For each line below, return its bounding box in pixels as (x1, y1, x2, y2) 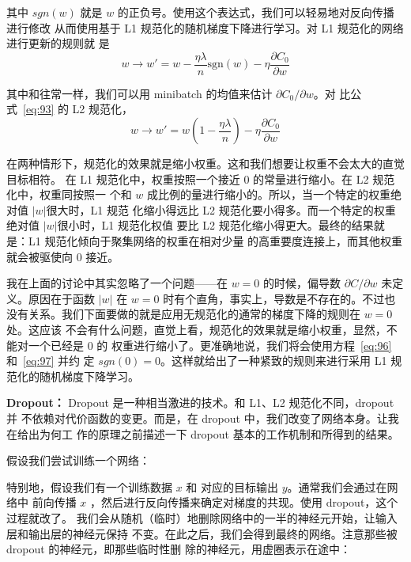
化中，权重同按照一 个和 (6, 186, 132, 203)
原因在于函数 (28, 290, 95, 306)
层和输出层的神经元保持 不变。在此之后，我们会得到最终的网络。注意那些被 (6, 525, 398, 541)
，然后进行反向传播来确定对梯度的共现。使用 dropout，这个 (90, 494, 398, 511)
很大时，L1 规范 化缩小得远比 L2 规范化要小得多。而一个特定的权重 (46, 201, 396, 218)
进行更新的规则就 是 (6, 35, 110, 51)
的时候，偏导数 (263, 275, 341, 291)
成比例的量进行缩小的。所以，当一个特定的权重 (147, 186, 391, 203)
